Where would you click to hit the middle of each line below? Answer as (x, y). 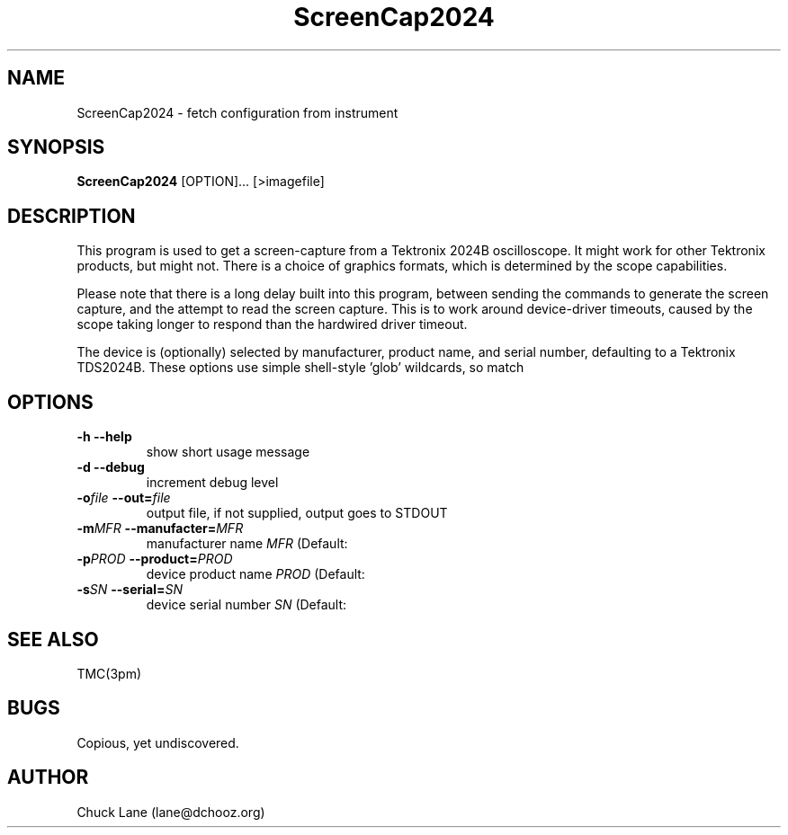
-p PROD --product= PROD (155, 559)
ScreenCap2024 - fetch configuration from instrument (237, 112)
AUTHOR (48, 777)
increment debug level (212, 483)
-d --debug (111, 467)
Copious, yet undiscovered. (158, 742)
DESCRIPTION (72, 216)
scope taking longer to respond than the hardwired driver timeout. (272, 324)
